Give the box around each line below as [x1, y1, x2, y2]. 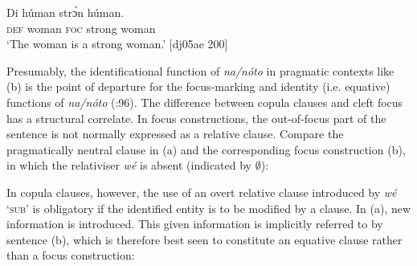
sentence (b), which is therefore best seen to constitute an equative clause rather [6, 231, 403, 248]
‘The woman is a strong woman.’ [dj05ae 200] [6, 35, 228, 52]
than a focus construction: [6, 247, 135, 264]
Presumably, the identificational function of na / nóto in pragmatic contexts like [6, 62, 395, 79]
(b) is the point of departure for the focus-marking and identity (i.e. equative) [6, 78, 390, 95]
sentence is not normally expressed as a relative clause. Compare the [6, 125, 344, 142]
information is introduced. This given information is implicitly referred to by [6, 215, 383, 232]
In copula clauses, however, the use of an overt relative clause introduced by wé [6, 183, 397, 200]
